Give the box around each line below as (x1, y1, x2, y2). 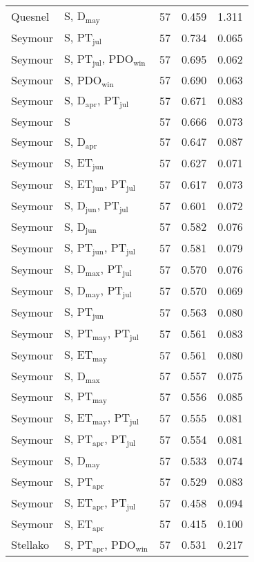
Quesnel (11, 8, 50, 24)
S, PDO (63, 71, 102, 88)
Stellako (11, 536, 50, 553)
